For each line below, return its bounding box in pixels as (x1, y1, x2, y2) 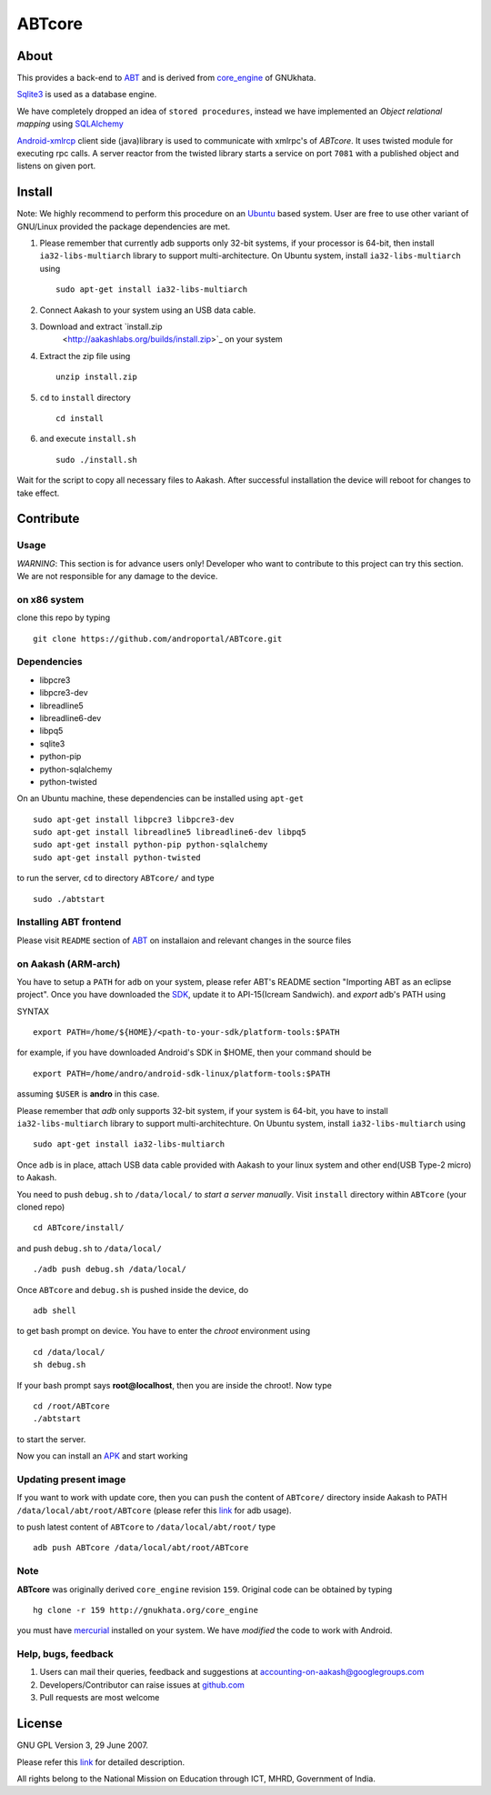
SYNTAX (16, 1006, 50, 1017)
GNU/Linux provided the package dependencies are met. (16, 221, 231, 232)
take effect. (16, 487, 60, 498)
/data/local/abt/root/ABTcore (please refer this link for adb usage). (16, 1505, 292, 1516)
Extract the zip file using (39, 350, 131, 361)
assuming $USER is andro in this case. (16, 1088, 160, 1099)
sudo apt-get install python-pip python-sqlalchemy (33, 839, 268, 850)
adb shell (33, 1305, 76, 1316)
